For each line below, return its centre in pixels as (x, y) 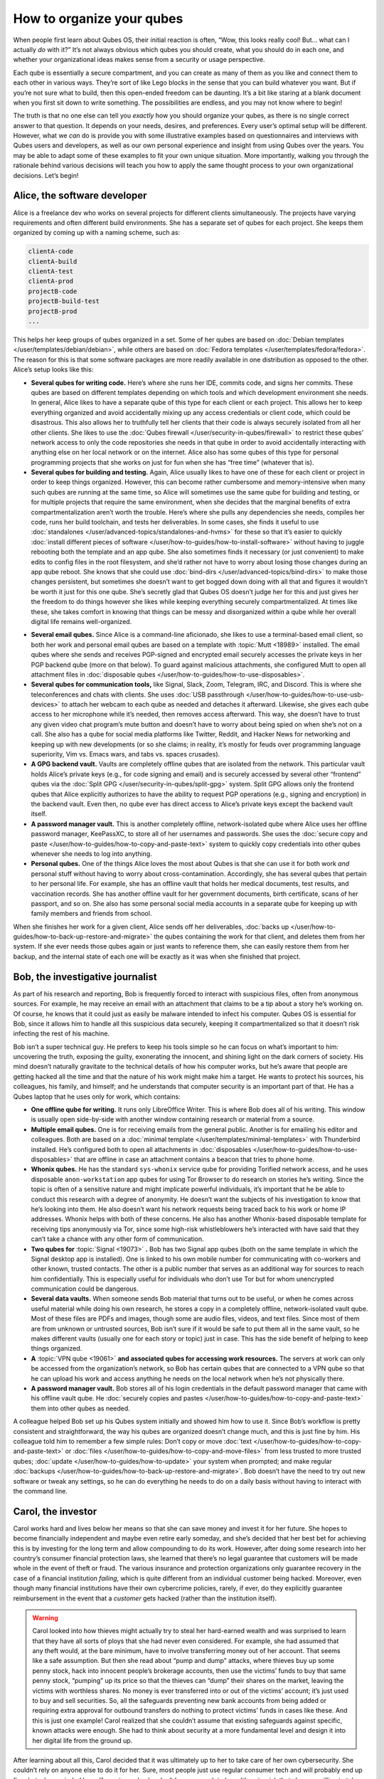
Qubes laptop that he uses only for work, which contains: (97, 1097)
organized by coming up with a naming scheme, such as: (97, 233)
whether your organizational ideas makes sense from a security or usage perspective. (139, 60)
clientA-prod (51, 281)
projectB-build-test (64, 301)
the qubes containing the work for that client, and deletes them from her (260, 936)
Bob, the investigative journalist (85, 977)
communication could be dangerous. (85, 1289)
